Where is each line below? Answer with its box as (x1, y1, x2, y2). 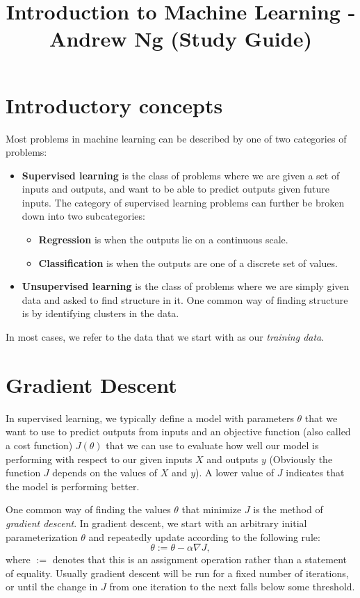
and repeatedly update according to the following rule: (88, 529, 320, 544)
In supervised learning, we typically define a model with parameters (6, 410, 294, 425)
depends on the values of (52, 465, 157, 480)
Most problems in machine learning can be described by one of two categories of (6, 131, 347, 145)
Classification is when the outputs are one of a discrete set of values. (38, 255, 338, 270)
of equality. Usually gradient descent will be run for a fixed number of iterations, (6, 565, 349, 580)
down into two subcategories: (22, 209, 145, 223)
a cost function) (6, 437, 73, 452)
